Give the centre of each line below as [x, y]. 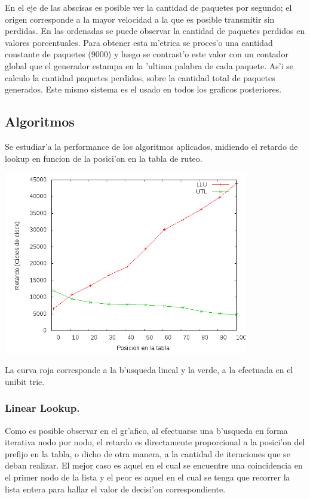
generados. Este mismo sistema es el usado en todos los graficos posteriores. [143, 89]
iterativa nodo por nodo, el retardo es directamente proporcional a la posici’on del [155, 442]
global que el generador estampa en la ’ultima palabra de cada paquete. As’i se [149, 65]
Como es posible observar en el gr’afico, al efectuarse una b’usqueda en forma [146, 430]
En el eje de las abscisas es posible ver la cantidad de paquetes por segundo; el [148, 7]
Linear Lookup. [42, 408]
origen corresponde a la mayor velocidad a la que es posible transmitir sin [140, 19]
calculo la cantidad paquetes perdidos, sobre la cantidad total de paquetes [140, 77]
